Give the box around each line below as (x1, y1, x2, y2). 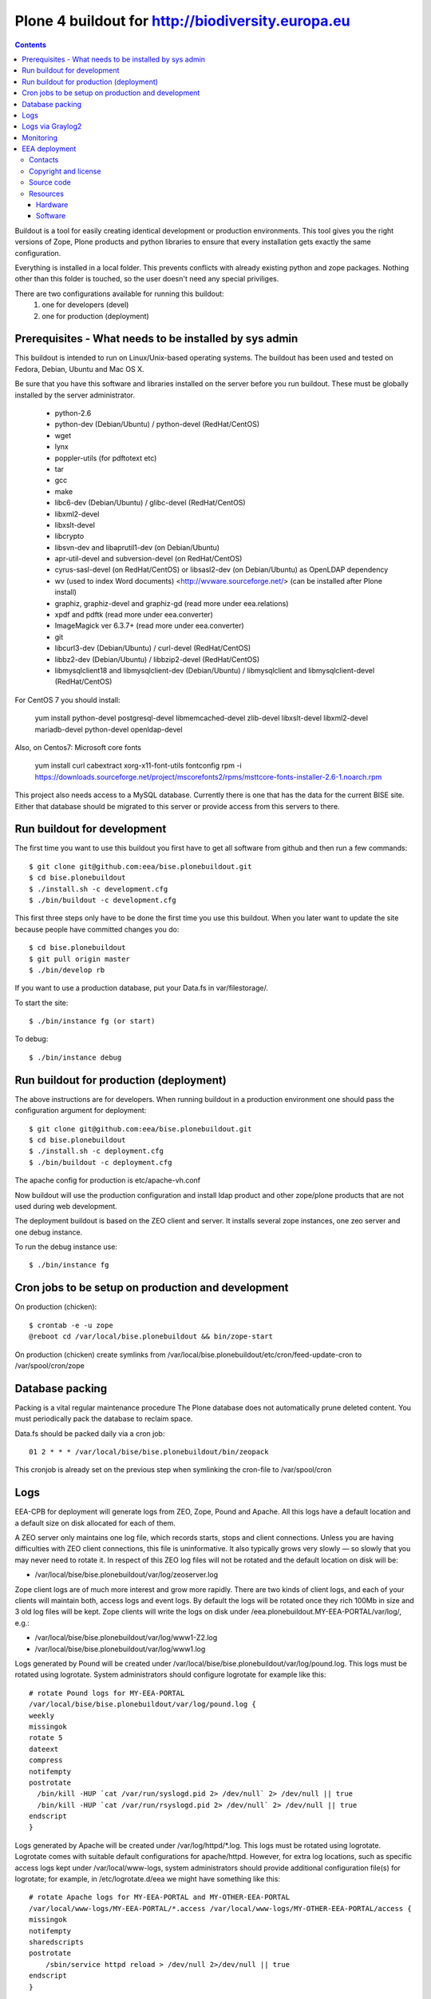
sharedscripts (29, 1937, 84, 1946)
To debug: (14, 1034, 49, 1043)
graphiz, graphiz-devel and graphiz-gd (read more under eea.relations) (54, 598, 289, 608)
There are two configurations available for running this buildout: (14, 289, 224, 298)
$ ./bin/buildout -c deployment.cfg (29, 1158, 172, 1167)
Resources (29, 189, 64, 198)
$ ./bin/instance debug (29, 1052, 122, 1062)
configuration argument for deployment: (14, 1106, 147, 1115)
